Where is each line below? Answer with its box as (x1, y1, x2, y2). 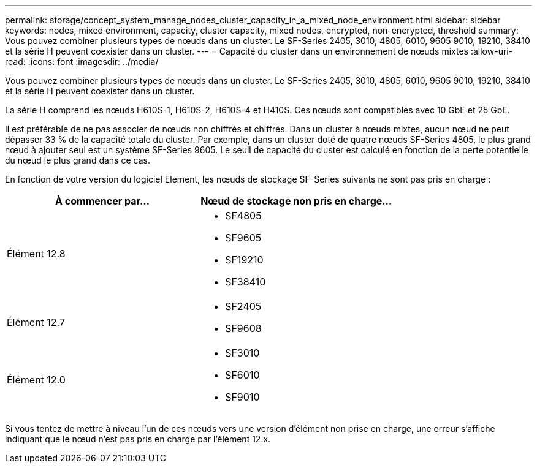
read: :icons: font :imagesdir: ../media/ (5, 56, 159, 67)
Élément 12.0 (7, 374, 66, 386)
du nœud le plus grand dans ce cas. (5, 155, 150, 165)
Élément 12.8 (7, 247, 66, 260)
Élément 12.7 (7, 316, 66, 328)
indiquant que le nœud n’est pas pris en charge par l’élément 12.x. (5, 434, 271, 444)
